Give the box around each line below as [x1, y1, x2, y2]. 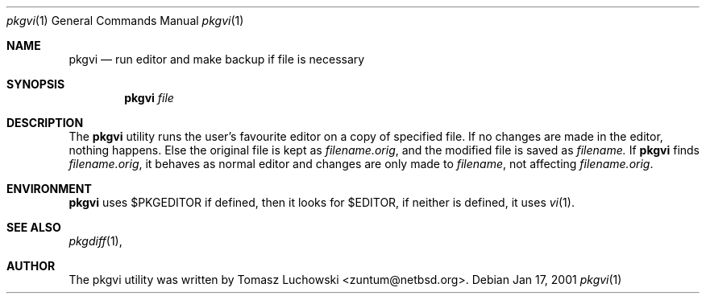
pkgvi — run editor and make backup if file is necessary [69, 52, 365, 66]
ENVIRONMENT [6, 182, 92, 195]
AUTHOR [6, 259, 56, 273]
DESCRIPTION [6, 116, 84, 129]
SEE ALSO [6, 220, 61, 234]
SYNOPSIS [6, 77, 65, 91]
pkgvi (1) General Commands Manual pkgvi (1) [6, 14, 244, 27]
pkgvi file [124, 91, 174, 105]
